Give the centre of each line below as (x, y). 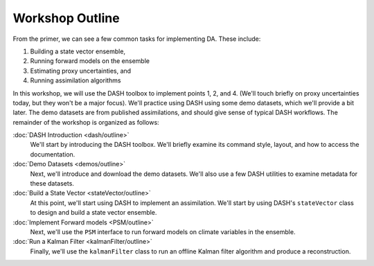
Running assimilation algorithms (75, 80)
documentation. (53, 154)
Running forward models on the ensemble (90, 61)
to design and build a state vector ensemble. (93, 213)
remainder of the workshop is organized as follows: (86, 122)
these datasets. (52, 184)
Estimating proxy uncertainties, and (81, 71)
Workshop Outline (66, 18)
